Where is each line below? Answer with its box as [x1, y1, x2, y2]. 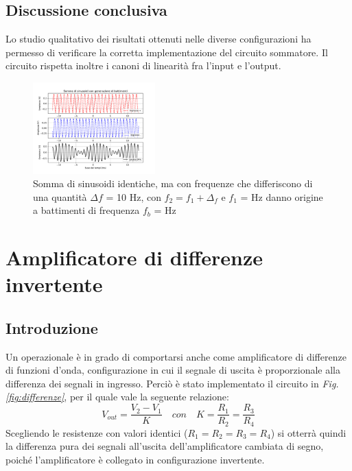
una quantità [33, 189, 87, 204]
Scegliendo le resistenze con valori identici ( [5, 425, 188, 439]
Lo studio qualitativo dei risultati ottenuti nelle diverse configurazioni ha [5, 32, 312, 46]
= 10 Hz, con [106, 189, 161, 204]
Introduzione [5, 317, 98, 338]
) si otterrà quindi [270, 425, 347, 439]
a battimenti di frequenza [33, 203, 140, 217]
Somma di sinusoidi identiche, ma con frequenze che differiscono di [33, 176, 313, 191]
